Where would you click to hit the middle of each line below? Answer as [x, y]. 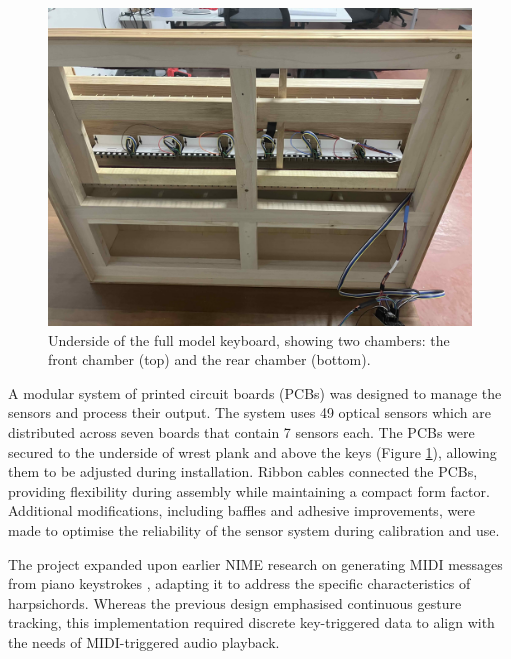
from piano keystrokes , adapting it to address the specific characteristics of [239, 583]
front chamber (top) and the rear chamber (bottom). [209, 359]
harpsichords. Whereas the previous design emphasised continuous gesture [235, 602]
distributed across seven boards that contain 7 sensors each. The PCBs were [241, 431]
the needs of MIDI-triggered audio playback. [144, 641]
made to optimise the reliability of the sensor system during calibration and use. [254, 529]
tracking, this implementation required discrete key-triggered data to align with [251, 622]
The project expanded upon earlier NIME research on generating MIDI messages [255, 563]
